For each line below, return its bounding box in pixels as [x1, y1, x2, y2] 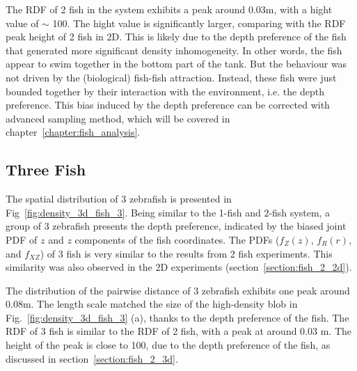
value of [6, 15, 39, 30]
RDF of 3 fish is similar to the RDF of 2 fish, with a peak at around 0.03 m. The [6, 324, 351, 338]
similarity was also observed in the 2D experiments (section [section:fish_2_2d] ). [6, 260, 352, 274]
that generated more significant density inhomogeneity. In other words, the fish [6, 42, 342, 57]
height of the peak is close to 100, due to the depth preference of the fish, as [6, 338, 331, 352]
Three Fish [6, 159, 86, 180]
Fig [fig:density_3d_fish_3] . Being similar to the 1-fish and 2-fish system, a [6, 205, 331, 219]
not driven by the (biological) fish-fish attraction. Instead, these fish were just [6, 70, 337, 84]
